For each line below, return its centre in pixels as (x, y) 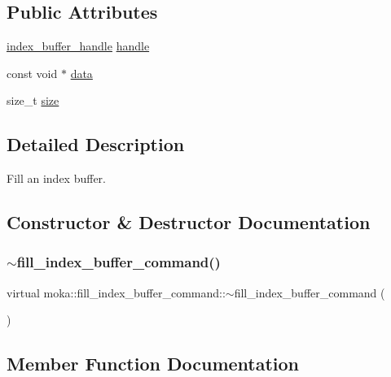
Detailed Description (96, 144)
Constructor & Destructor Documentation (189, 222)
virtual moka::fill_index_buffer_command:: (116, 292)
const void (32, 73)
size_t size (33, 100)
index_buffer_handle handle (78, 46)
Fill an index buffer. (56, 178)
